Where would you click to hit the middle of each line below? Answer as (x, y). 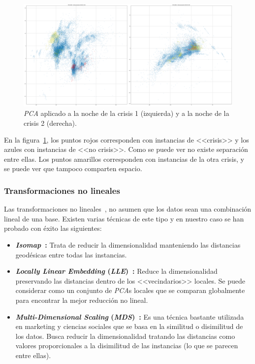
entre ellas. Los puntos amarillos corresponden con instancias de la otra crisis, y (124, 159)
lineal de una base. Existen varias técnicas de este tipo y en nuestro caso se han (124, 218)
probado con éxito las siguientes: (53, 228)
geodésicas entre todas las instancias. (71, 254)
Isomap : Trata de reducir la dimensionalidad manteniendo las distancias (128, 245)
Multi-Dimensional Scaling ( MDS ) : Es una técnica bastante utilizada (130, 316)
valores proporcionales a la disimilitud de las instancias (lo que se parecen (127, 346)
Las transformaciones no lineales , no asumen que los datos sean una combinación (128, 209)
